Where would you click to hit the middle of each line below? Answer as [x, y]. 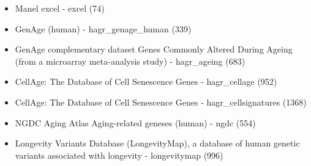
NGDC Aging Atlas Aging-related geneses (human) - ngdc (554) [135, 122]
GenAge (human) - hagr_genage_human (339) [103, 28]
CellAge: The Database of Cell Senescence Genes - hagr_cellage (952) [146, 81]
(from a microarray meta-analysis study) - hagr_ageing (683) [130, 61]
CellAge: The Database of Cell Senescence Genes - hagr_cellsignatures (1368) [161, 102]
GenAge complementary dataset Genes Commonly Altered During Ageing [154, 49]
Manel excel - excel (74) [60, 8]
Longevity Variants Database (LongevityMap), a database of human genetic [157, 143]
